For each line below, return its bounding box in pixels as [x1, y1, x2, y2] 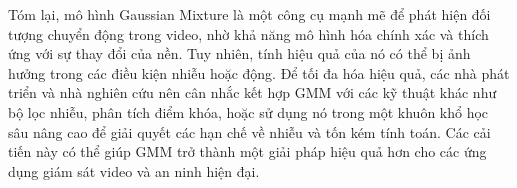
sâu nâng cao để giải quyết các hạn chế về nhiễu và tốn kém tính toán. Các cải [8, 121, 491, 142]
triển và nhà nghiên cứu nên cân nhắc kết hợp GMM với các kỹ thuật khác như [8, 82, 497, 103]
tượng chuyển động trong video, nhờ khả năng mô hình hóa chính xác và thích [8, 23, 489, 44]
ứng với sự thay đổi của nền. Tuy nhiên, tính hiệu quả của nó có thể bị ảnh [8, 43, 471, 64]
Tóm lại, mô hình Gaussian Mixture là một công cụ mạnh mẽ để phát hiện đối [8, 4, 491, 24]
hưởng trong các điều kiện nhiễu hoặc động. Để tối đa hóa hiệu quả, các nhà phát [8, 62, 510, 83]
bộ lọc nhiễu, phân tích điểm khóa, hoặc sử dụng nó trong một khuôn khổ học [8, 101, 489, 122]
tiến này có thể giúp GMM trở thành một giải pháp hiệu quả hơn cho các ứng [8, 141, 487, 162]
